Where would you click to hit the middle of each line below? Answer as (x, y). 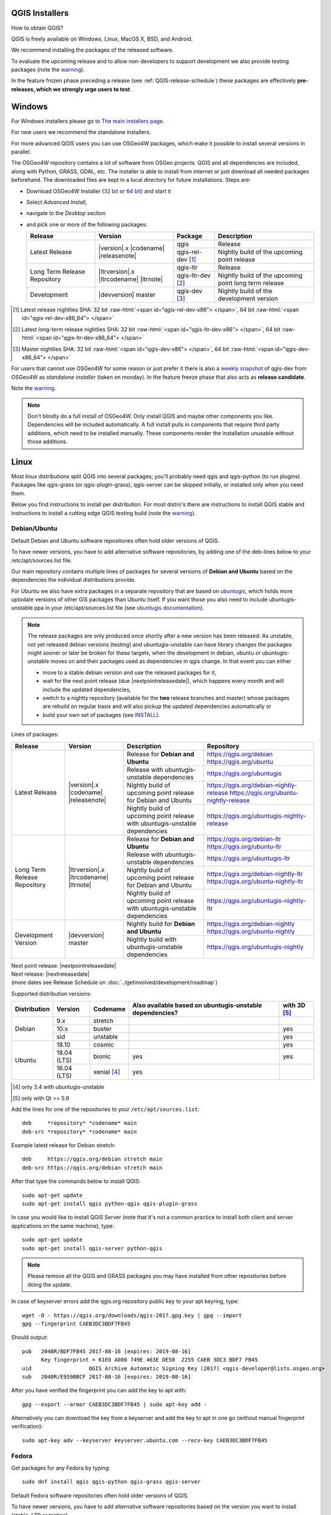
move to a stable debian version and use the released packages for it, (129, 672)
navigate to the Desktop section (66, 213)
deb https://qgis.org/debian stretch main (92, 1159)
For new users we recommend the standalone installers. (81, 132)
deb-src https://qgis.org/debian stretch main (92, 1167)
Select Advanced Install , (57, 202)
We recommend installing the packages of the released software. (93, 50)
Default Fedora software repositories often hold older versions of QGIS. (100, 1495)
